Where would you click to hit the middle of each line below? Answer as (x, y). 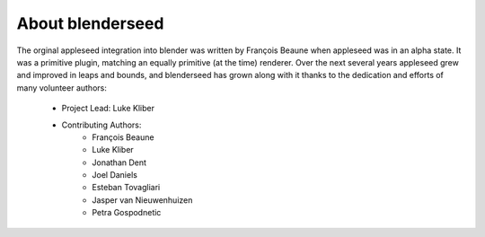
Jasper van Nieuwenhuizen (142, 200)
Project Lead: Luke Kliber (108, 109)
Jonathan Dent (119, 162)
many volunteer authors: (62, 88)
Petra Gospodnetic (127, 213)
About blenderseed (90, 23)
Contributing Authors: (101, 125)
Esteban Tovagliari (126, 188)
